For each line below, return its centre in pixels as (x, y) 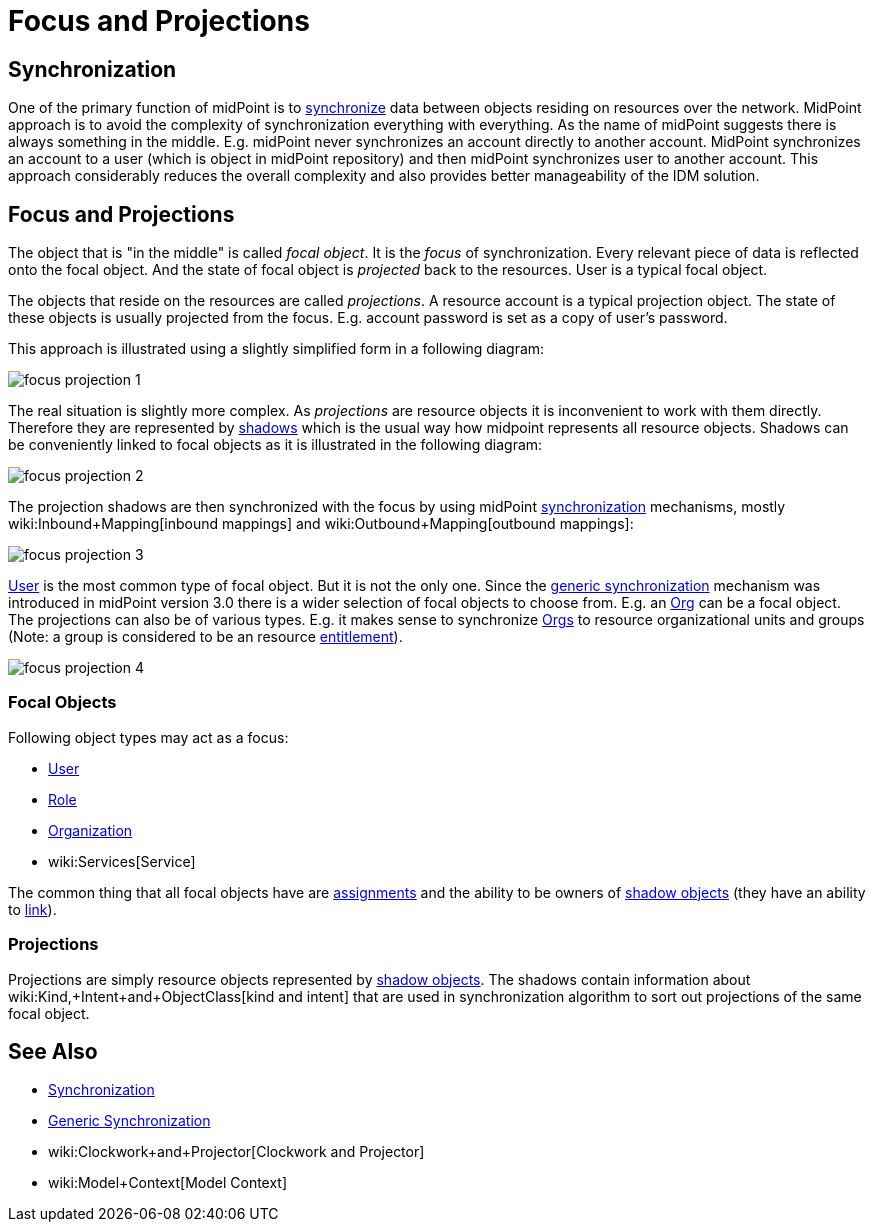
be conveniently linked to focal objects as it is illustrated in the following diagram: (275, 445)
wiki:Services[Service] (122, 861)
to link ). (32, 909)
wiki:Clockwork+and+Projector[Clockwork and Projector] (236, 1152)
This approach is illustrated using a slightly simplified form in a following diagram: (276, 349)
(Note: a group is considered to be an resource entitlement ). (205, 637)
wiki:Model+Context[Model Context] (168, 1183)
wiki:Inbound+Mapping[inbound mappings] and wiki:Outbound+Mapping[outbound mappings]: (321, 524)
